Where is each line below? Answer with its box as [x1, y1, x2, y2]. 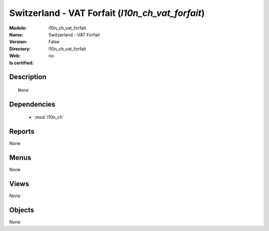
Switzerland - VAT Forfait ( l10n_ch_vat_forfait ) [9, 7, 205, 18]
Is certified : [9, 60, 34, 66]
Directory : [9, 45, 31, 52]
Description [9, 73, 47, 81]
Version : [9, 39, 27, 45]
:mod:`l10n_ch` [34, 114, 64, 120]
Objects [9, 206, 34, 214]
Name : [9, 31, 23, 37]
